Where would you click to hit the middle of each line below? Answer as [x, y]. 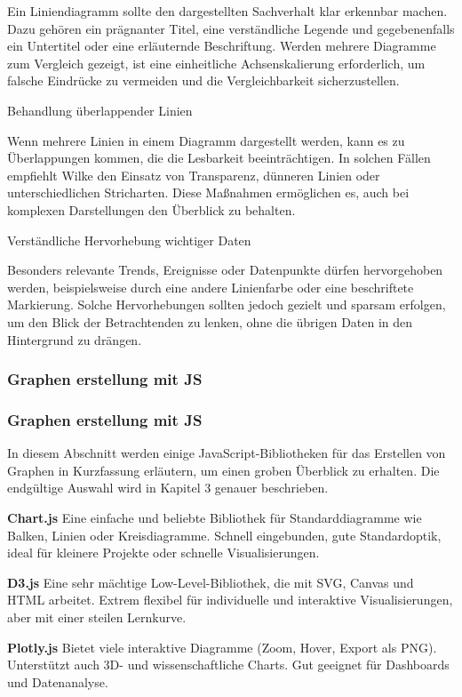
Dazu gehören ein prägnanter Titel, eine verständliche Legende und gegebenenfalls [231, 28]
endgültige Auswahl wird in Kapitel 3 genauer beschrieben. [168, 488]
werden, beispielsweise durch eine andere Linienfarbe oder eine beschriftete [211, 287]
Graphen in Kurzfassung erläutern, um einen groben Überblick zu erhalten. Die [223, 470]
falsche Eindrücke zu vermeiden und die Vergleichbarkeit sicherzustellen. [203, 80]
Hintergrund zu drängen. [75, 339]
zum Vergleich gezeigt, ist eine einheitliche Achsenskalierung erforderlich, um [216, 63]
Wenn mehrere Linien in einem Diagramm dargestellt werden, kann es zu [206, 140]
